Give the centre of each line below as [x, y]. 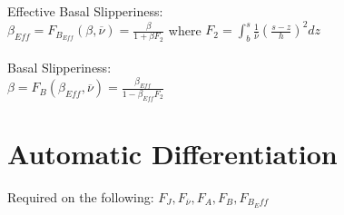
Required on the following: [81, 196]
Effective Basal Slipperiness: [85, 11]
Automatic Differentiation [172, 153]
